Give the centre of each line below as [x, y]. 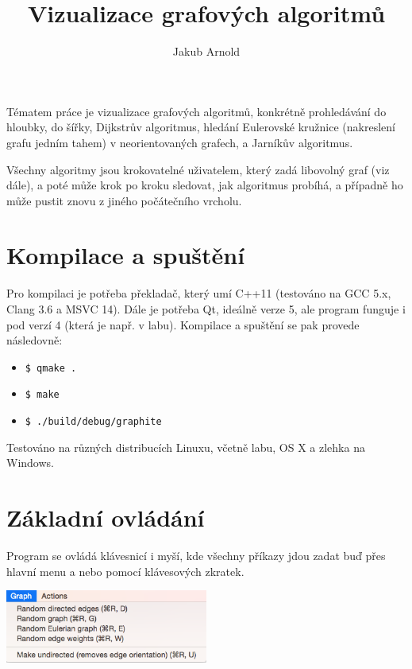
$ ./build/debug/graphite [93, 422]
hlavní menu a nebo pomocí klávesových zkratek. [125, 571]
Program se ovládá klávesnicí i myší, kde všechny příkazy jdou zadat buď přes [196, 556]
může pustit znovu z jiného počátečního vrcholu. [124, 200]
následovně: [35, 340]
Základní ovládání [106, 517]
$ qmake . [51, 368]
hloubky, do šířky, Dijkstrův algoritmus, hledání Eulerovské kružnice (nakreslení [201, 127]
